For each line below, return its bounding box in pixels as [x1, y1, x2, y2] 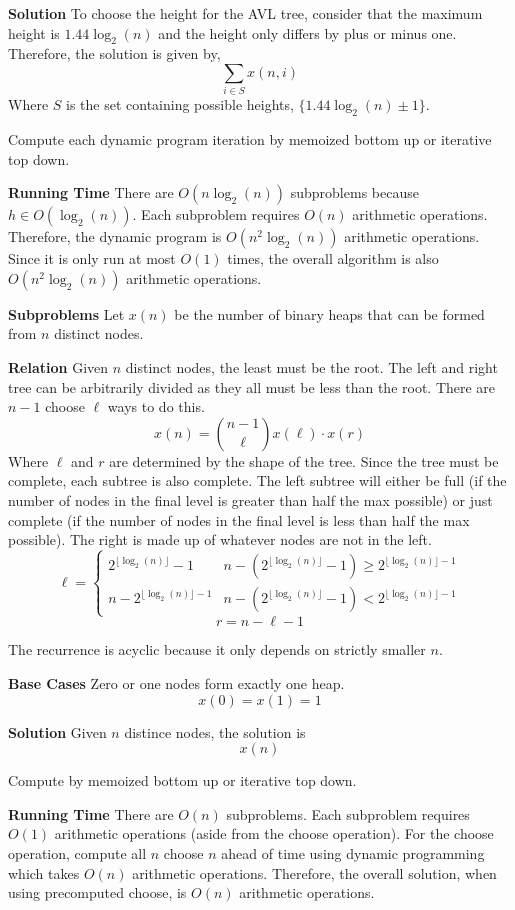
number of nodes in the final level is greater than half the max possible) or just [8, 490, 493, 511]
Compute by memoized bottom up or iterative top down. [8, 770, 357, 791]
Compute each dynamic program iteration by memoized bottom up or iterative [8, 129, 492, 150]
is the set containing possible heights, [66, 94, 294, 115]
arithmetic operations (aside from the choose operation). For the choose [54, 823, 494, 844]
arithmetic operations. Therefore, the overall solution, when [132, 862, 497, 883]
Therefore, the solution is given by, [8, 43, 221, 64]
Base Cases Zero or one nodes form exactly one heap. [8, 672, 345, 693]
